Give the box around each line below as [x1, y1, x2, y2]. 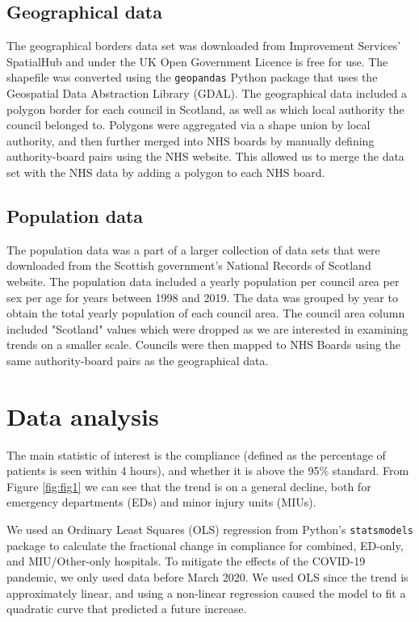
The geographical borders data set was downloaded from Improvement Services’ [6, 37, 401, 54]
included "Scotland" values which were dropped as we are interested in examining [6, 320, 409, 337]
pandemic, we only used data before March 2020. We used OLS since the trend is [6, 568, 409, 585]
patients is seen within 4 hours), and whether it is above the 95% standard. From [6, 462, 409, 479]
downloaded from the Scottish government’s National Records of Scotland [6, 257, 371, 274]
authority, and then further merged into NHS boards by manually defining [6, 132, 375, 149]
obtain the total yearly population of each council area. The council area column [6, 305, 405, 322]
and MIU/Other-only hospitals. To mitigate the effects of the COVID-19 [6, 553, 366, 569]
